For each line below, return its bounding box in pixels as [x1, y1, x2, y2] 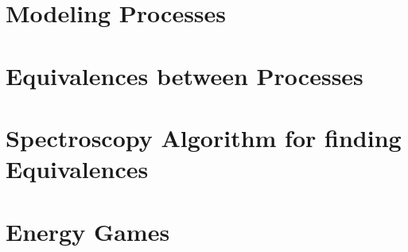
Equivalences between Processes [6, 59, 363, 91]
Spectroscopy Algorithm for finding [6, 121, 402, 153]
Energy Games [6, 215, 170, 247]
